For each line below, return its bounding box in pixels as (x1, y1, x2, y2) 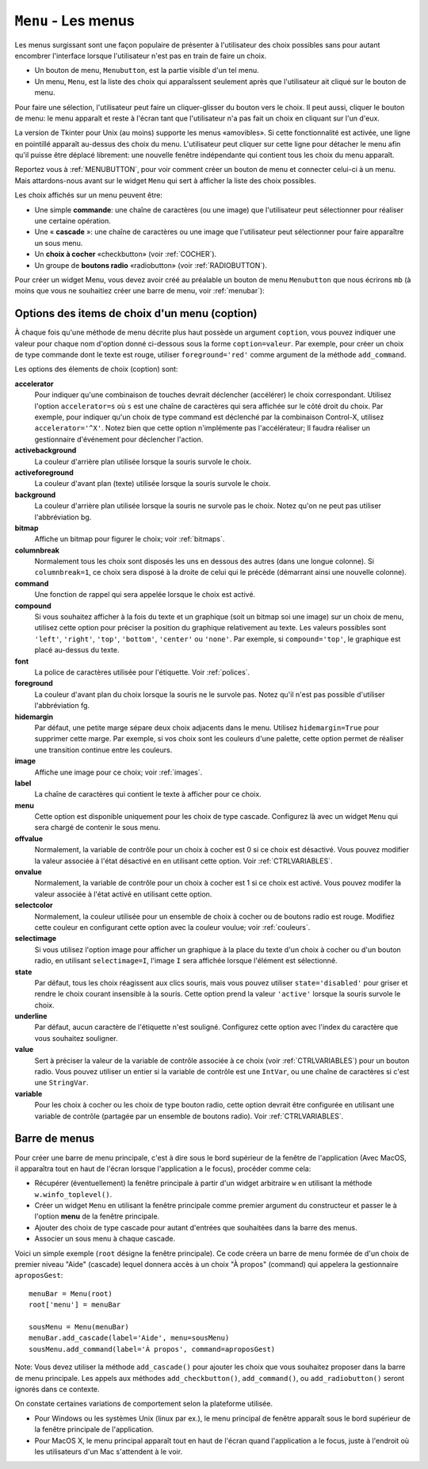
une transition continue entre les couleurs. (34, 745, 173, 755)
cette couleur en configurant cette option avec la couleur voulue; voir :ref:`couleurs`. (34, 922, 311, 932)
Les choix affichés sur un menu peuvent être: (14, 190, 162, 200)
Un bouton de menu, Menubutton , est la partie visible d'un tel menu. (34, 66, 259, 75)
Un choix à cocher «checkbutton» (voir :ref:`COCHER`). (34, 250, 217, 259)
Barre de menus (14, 1132, 95, 1146)
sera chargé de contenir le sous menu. (34, 823, 161, 832)
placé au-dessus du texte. (34, 645, 120, 655)
